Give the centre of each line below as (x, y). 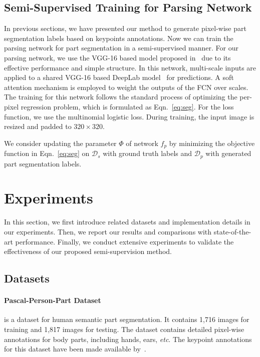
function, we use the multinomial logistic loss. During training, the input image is (129, 116)
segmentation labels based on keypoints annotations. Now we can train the (119, 38)
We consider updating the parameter (60, 143)
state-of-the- (232, 231)
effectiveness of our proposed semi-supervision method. (88, 251)
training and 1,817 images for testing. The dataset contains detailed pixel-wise (124, 329)
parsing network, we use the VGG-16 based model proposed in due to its (117, 57)
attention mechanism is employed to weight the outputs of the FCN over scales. (126, 87)
